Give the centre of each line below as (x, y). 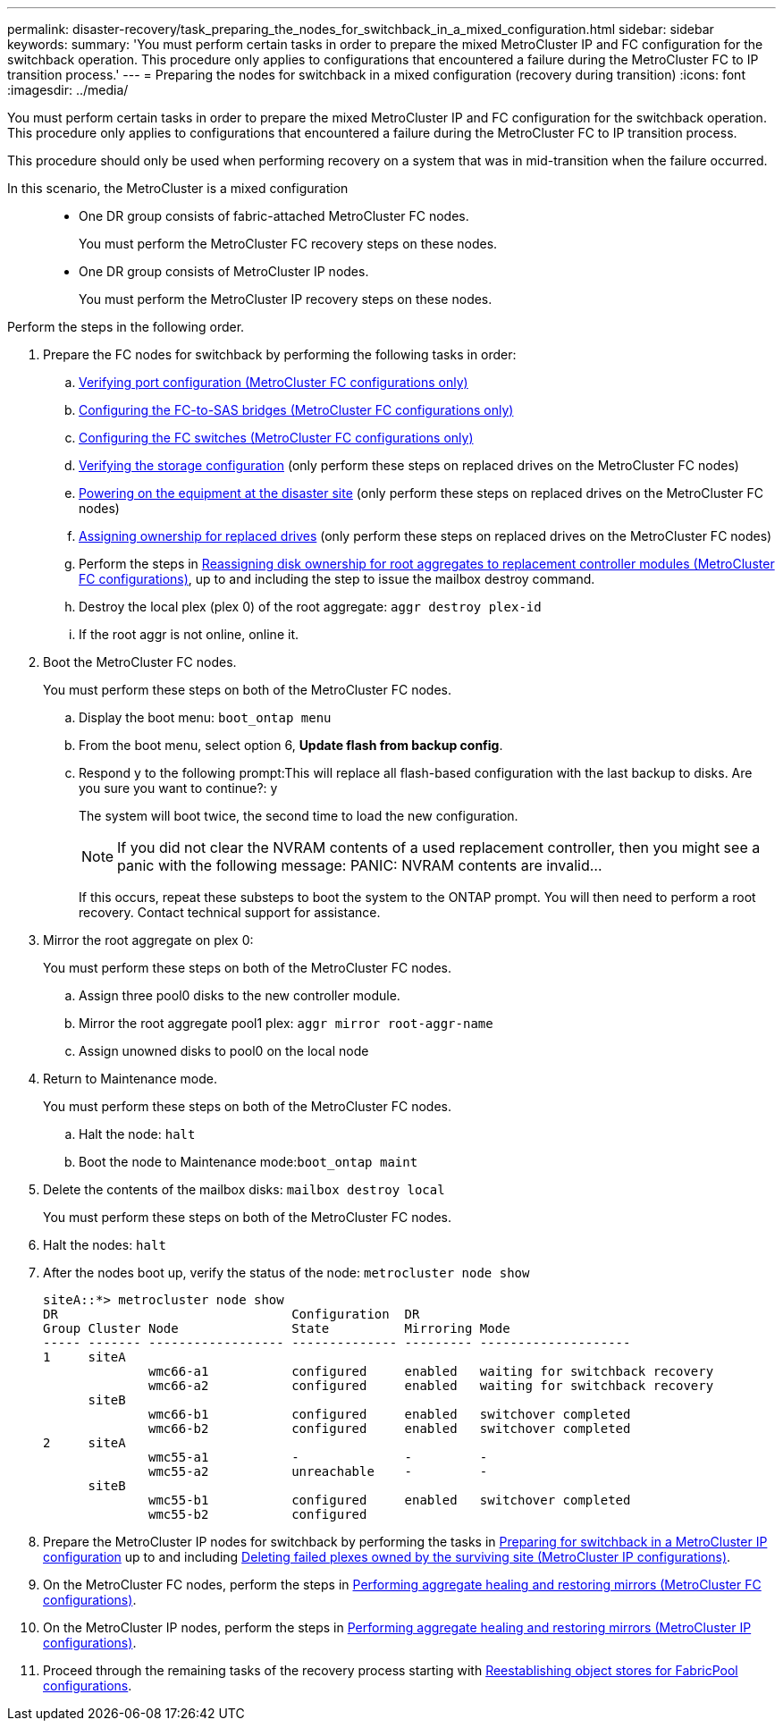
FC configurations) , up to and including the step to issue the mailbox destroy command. (337, 579)
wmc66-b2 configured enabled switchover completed (390, 1429)
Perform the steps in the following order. (126, 327)
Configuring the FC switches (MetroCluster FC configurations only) (276, 438)
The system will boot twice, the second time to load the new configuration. (299, 816)
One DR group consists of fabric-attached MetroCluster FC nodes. (274, 216)
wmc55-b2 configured (258, 1514)
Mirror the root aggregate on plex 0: (148, 940)
